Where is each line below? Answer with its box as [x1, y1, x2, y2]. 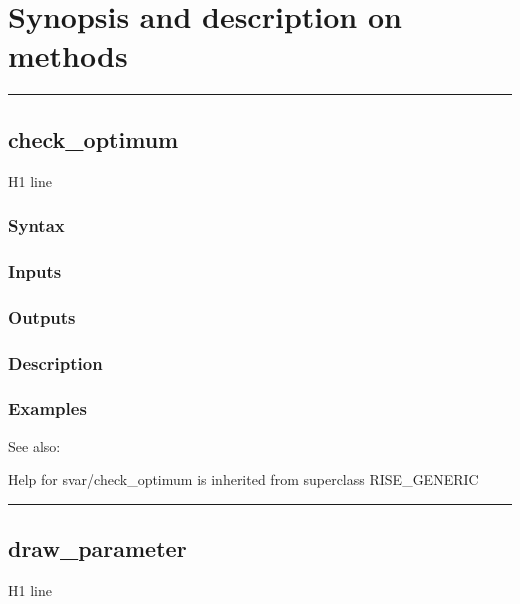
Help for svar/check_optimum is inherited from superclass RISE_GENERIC [8, 469, 479, 490]
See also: [8, 435, 61, 456]
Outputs [8, 304, 76, 329]
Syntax [8, 213, 65, 238]
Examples [8, 396, 87, 421]
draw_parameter [8, 533, 187, 564]
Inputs [8, 258, 62, 283]
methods [8, 35, 128, 76]
